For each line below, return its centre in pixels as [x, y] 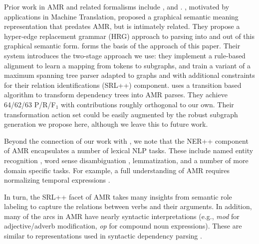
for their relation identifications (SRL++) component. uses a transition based [123, 85]
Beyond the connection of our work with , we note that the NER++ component [126, 140]
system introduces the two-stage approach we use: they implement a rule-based [125, 55]
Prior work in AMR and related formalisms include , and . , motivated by [117, 6]
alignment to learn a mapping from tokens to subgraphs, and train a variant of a [127, 65]
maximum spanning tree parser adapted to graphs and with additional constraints [129, 75]
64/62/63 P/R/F [30, 104]
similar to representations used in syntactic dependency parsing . [103, 236]
